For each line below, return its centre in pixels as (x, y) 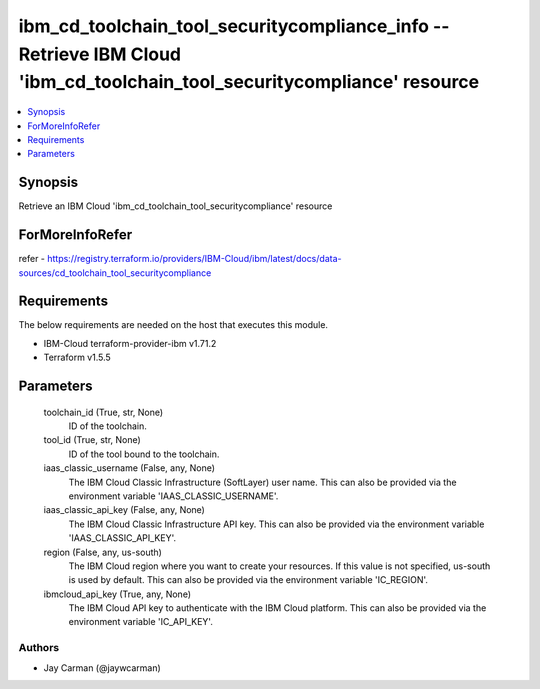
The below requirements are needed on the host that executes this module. (173, 325)
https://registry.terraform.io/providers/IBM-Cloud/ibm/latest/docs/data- (194, 259)
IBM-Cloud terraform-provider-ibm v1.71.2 (130, 343)
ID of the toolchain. (107, 426)
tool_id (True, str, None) (92, 440)
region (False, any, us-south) (102, 552)
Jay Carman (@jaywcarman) (102, 667)
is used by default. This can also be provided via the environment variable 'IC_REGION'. (248, 580)
